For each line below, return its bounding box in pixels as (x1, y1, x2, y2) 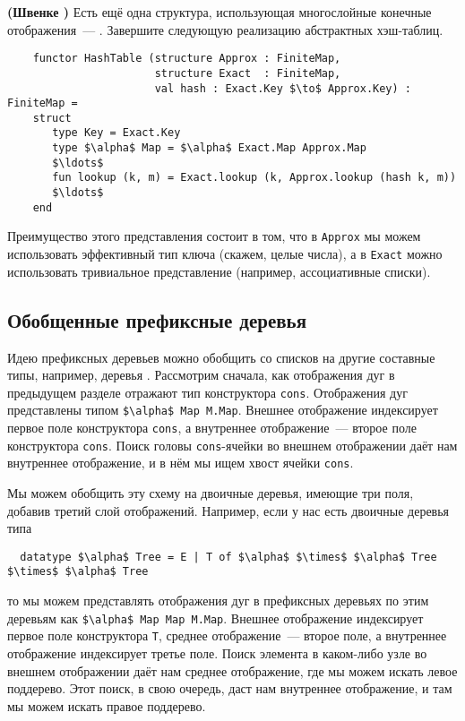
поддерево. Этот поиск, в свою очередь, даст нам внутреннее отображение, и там (7, 679, 452, 698)
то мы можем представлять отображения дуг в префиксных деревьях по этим (7, 591, 429, 610)
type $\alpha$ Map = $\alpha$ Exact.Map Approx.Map (52, 142, 366, 155)
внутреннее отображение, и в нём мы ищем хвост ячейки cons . (7, 453, 354, 472)
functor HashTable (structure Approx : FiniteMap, (32, 52, 341, 65)
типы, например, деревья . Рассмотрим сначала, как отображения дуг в (7, 365, 395, 384)
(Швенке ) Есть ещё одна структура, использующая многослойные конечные (7, 3, 432, 21)
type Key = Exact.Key (52, 126, 181, 140)
